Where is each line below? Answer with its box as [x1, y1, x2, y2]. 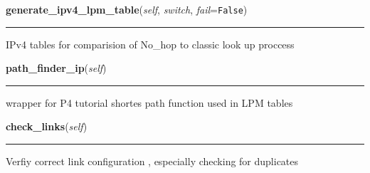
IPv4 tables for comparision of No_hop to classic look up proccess [6, 36, 295, 51]
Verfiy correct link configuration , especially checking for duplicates [6, 154, 299, 169]
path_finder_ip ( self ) [6, 61, 107, 75]
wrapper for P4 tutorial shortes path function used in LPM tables [6, 95, 293, 110]
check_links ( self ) [6, 119, 88, 134]
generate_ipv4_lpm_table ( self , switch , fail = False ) [6, 2, 248, 16]
